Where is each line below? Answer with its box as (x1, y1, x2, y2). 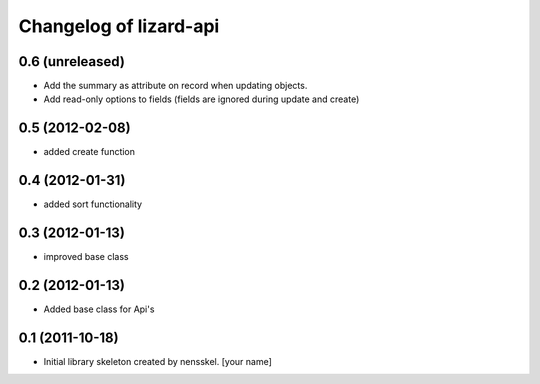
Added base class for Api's (43, 303, 155, 315)
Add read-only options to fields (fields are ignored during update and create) (43, 93, 360, 105)
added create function (43, 146, 135, 158)
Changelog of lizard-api (18, 15, 220, 37)
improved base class (43, 251, 129, 263)
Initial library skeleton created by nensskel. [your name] (43, 355, 272, 367)
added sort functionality (43, 198, 143, 210)
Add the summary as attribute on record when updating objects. (43, 80, 308, 92)
